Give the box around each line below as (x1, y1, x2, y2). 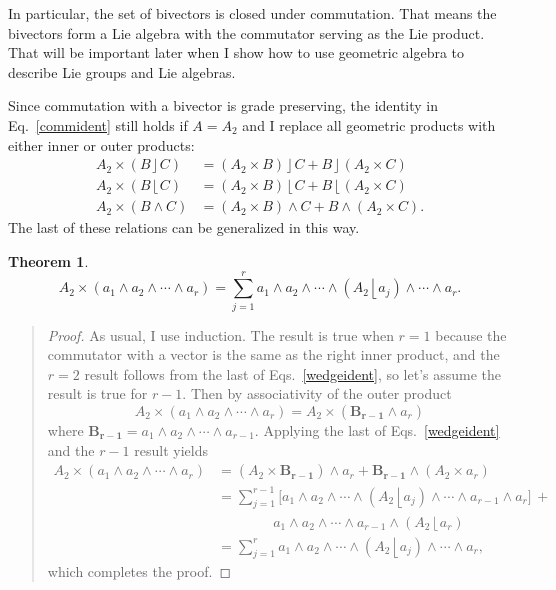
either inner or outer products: (8, 134, 195, 155)
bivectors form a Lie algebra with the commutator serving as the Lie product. (8, 22, 485, 43)
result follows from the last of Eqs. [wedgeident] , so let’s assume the (84, 363, 502, 384)
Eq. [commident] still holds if (8, 114, 188, 135)
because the (435, 324, 507, 345)
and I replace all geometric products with (242, 114, 496, 135)
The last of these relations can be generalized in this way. (8, 217, 360, 238)
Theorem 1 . (8, 250, 89, 271)
